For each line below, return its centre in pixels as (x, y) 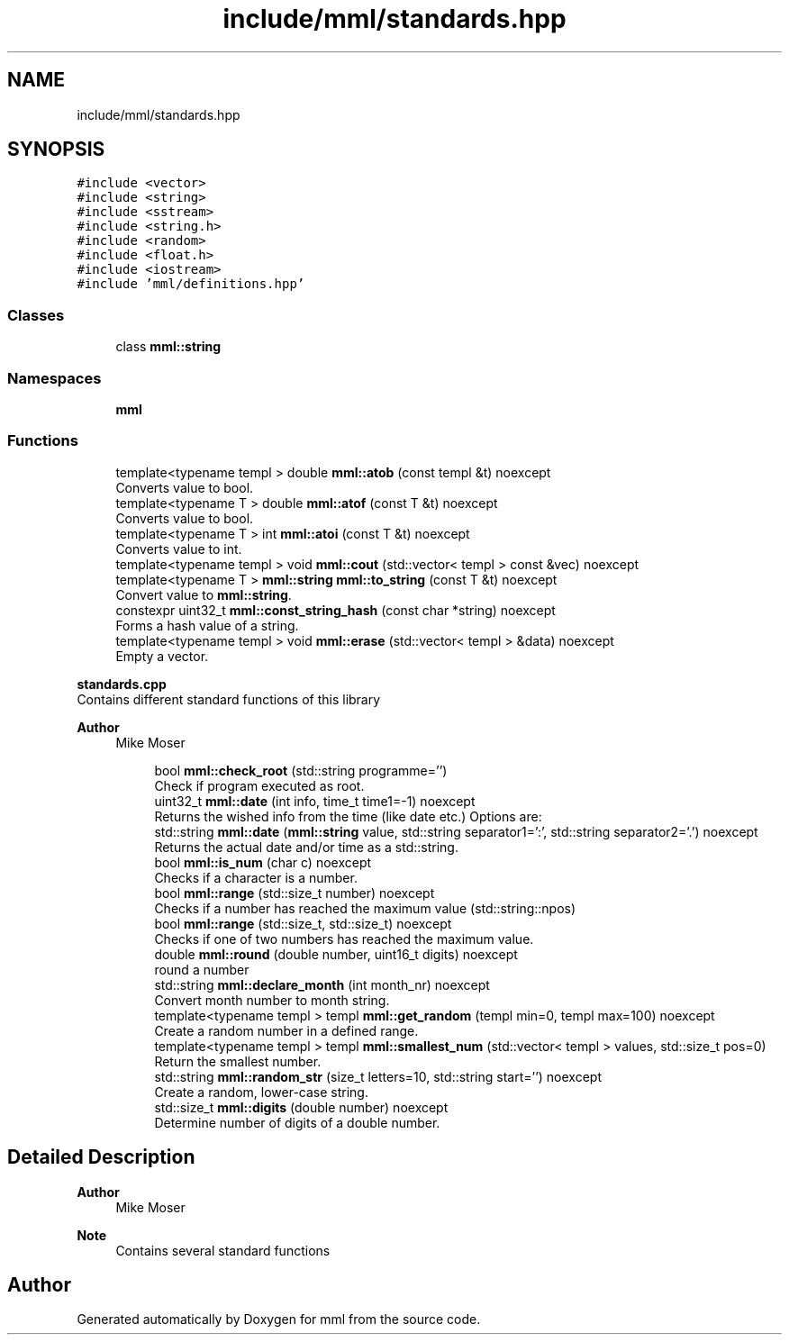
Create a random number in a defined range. (286, 1030)
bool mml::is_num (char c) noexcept (263, 862)
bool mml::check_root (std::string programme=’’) (301, 770)
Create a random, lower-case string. (261, 1092)
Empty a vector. (162, 656)
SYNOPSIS (56, 150)
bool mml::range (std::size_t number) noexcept (295, 893)
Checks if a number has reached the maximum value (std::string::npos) (365, 908)
